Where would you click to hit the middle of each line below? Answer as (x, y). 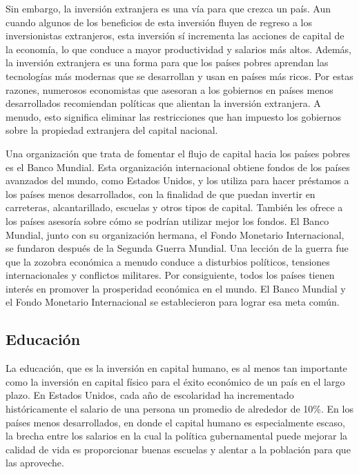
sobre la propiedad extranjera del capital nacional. (112, 130)
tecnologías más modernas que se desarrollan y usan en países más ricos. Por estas (179, 76)
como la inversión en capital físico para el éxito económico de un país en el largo (175, 381)
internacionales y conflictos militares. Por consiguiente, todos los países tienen (170, 275)
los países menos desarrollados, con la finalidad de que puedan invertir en (161, 194)
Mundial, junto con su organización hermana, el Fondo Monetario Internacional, (175, 234)
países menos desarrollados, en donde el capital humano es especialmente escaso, (175, 422)
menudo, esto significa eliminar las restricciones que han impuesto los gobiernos (174, 116)
